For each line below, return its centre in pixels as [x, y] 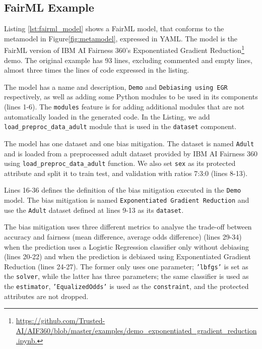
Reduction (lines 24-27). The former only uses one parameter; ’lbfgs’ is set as [126, 266]
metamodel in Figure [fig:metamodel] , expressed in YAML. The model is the [121, 38]
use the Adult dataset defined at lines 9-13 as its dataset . [94, 210]
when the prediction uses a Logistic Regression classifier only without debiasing [127, 246]
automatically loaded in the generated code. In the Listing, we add [107, 116]
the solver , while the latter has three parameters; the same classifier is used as [126, 276]
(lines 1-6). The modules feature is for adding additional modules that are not [124, 107]
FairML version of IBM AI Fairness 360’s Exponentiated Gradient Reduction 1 [124, 49]
